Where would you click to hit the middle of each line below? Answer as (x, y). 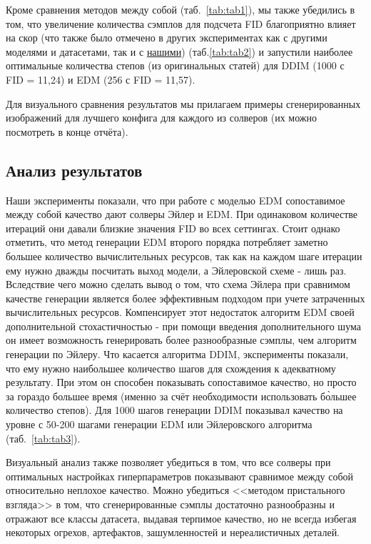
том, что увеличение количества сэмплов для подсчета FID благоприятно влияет (181, 23)
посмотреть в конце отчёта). (67, 131)
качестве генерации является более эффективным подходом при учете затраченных (185, 298)
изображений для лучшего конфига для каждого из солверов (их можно (162, 118)
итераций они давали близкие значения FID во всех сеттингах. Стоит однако (173, 228)
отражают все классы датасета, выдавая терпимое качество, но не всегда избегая (181, 518)
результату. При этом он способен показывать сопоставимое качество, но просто (181, 382)
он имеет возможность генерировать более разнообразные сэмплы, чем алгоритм (181, 340)
